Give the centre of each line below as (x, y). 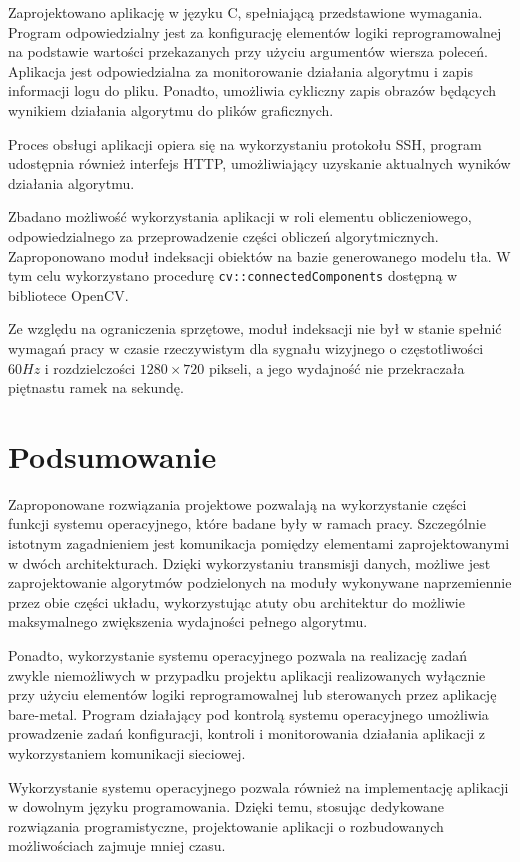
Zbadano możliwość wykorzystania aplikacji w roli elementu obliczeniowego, (240, 216)
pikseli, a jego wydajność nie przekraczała (337, 367)
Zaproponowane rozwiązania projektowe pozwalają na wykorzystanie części (237, 503)
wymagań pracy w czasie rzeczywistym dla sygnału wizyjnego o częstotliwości (246, 347)
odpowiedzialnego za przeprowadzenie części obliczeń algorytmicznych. (223, 235)
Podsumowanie (112, 455)
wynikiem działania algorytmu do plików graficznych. (171, 109)
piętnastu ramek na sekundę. (96, 387)
